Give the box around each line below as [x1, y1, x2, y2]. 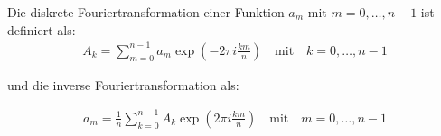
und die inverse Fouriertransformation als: [7, 75, 239, 94]
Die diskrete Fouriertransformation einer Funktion [7, 3, 285, 21]
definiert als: [7, 20, 76, 39]
